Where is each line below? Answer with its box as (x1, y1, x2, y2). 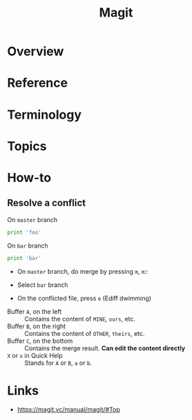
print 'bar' (7, 254, 41, 261)
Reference (7, 75, 68, 91)
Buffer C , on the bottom (7, 337, 73, 345)
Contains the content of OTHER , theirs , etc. (24, 329, 145, 337)
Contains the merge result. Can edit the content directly (24, 343, 186, 352)
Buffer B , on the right (7, 322, 66, 330)
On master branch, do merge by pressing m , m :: (17, 267, 148, 275)
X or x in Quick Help (7, 351, 63, 359)
